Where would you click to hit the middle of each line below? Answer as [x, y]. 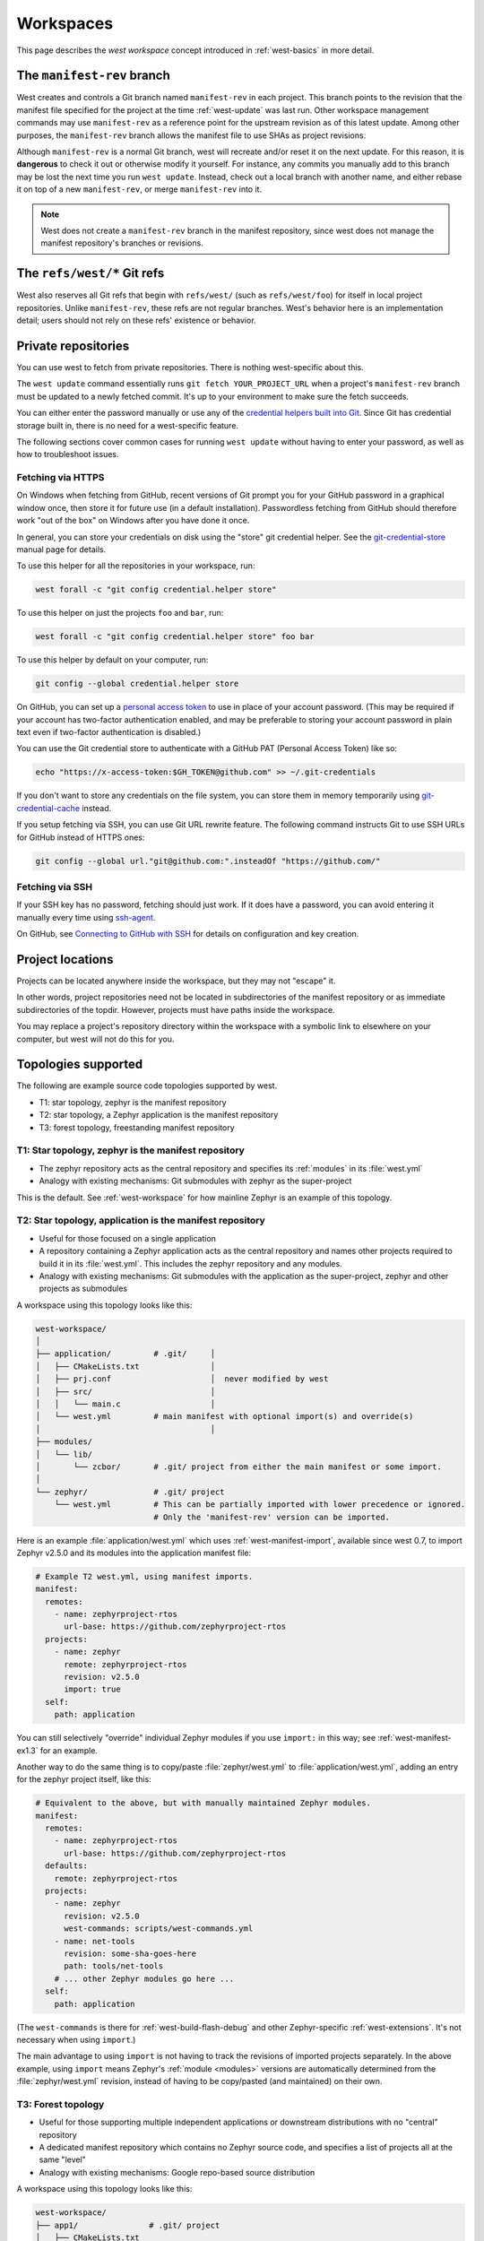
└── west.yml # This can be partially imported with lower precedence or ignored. [260, 1505]
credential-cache [48, 808]
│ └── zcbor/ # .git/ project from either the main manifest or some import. [239, 1467]
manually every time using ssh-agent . [86, 917]
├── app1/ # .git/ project [128, 2225]
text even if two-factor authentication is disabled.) [109, 732]
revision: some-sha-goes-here [130, 1954]
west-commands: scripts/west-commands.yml [159, 1929]
